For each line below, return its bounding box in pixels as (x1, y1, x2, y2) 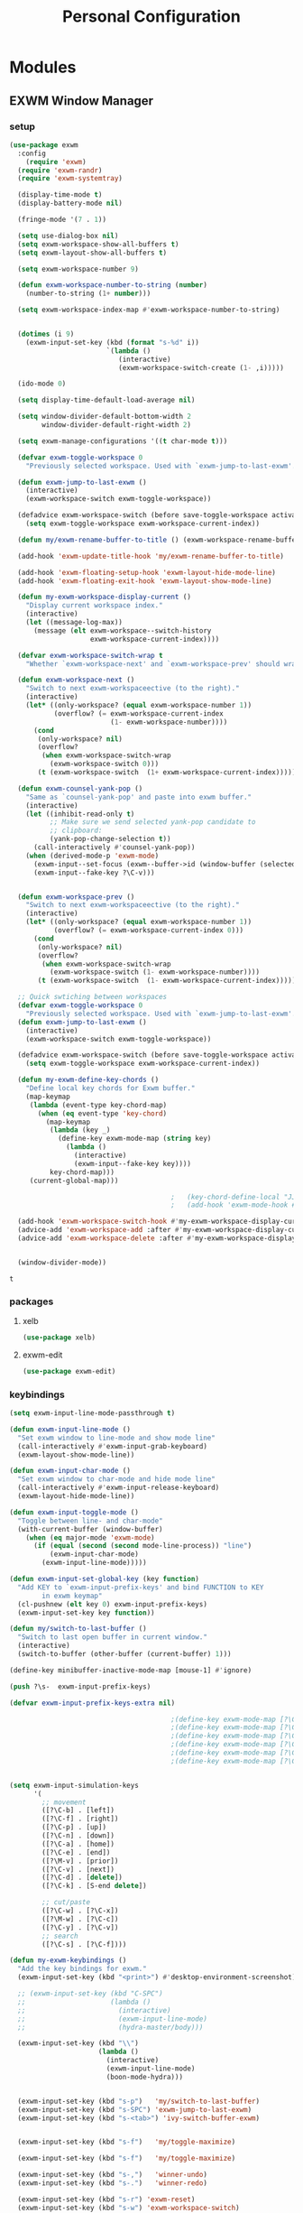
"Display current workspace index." (25, 601, 164, 610)
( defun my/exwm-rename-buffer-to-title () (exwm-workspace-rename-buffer (17, 535, 300, 544)
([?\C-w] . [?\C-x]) (41, 1906, 119, 1915)
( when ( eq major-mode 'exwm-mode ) (25, 1532, 155, 1542)
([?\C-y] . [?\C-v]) (41, 1922, 119, 1932)
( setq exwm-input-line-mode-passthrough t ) (9, 1409, 176, 1418)
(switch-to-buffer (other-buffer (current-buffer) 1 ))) (17, 1650, 232, 1659)
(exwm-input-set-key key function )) (17, 1608, 155, 1617)
